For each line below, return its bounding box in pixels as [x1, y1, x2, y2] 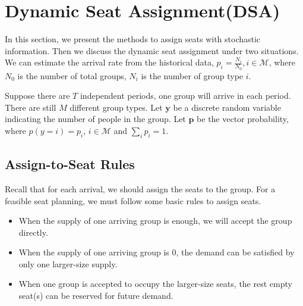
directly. [18, 226, 48, 238]
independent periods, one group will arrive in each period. [80, 89, 291, 102]
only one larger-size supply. [18, 257, 118, 270]
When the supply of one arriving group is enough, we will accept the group [18, 214, 292, 227]
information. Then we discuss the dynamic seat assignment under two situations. [5, 44, 299, 57]
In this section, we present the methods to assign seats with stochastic [5, 33, 261, 45]
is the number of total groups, [17, 69, 127, 82]
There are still [5, 101, 56, 113]
